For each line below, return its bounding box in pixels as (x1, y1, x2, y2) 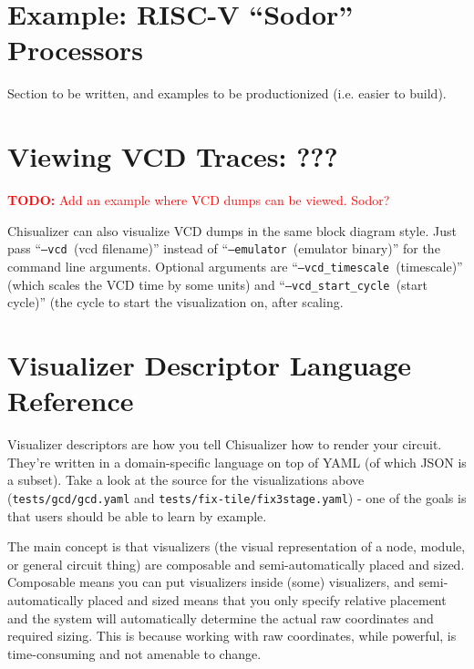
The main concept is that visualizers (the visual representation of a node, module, (7, 537, 466, 556)
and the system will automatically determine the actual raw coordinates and (7, 608, 434, 627)
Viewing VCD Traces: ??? (7, 138, 338, 175)
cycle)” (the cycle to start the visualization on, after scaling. (7, 293, 344, 312)
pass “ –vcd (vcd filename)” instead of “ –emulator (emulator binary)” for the (7, 239, 440, 258)
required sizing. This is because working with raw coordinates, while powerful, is (7, 626, 457, 645)
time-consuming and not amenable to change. (7, 643, 262, 663)
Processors (7, 31, 143, 68)
